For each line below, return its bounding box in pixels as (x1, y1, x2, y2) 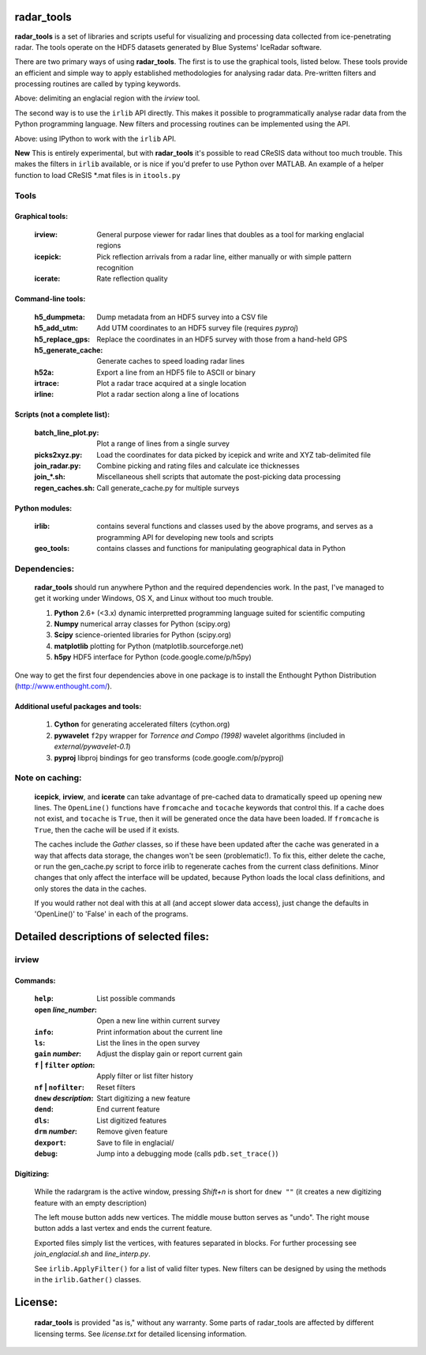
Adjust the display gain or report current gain (96, 1049, 243, 1059)
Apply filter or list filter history (96, 1071, 193, 1081)
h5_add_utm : (34, 323, 79, 333)
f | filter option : (34, 1060, 95, 1070)
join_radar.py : (34, 461, 81, 470)
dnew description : (34, 1093, 94, 1103)
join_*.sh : (34, 472, 66, 481)
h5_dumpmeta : (34, 312, 86, 322)
